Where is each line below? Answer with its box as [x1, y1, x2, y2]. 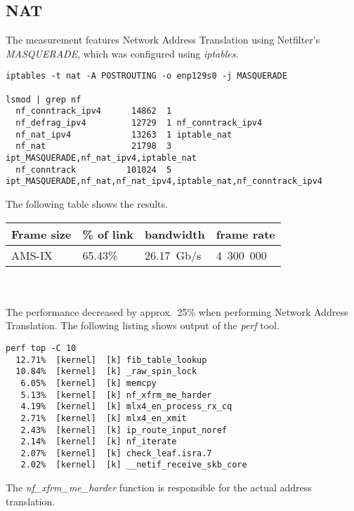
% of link [82, 225, 133, 242]
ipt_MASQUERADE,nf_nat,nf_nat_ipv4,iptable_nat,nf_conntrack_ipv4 [6, 176, 323, 187]
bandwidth [145, 225, 205, 242]
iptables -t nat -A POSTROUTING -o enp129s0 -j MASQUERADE [6, 71, 287, 81]
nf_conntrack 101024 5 [15, 164, 172, 175]
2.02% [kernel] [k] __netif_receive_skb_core [20, 460, 247, 470]
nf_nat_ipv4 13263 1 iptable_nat [15, 129, 232, 140]
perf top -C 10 [6, 343, 77, 353]
